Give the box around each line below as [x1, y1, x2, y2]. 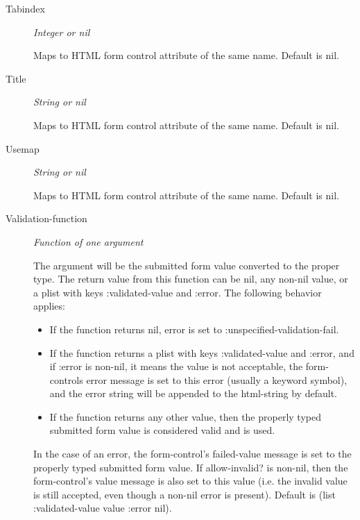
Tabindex [6, 1, 45, 15]
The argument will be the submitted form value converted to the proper [33, 258, 340, 272]
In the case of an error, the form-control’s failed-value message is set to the [33, 446, 352, 461]
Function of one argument [33, 234, 144, 249]
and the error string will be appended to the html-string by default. [49, 386, 337, 401]
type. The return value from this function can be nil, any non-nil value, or [33, 271, 348, 286]
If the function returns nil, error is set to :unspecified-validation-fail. [49, 321, 339, 336]
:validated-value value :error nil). [33, 501, 172, 515]
